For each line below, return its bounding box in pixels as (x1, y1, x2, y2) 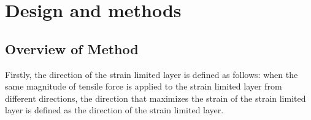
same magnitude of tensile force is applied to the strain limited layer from (5, 80, 282, 93)
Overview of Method (5, 39, 139, 58)
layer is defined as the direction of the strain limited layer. (5, 104, 224, 116)
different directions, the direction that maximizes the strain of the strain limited (5, 91, 306, 104)
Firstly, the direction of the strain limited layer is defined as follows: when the (5, 68, 298, 80)
